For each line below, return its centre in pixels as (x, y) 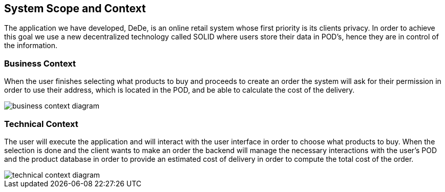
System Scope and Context (75, 8)
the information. (31, 46)
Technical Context (41, 124)
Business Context (40, 63)
